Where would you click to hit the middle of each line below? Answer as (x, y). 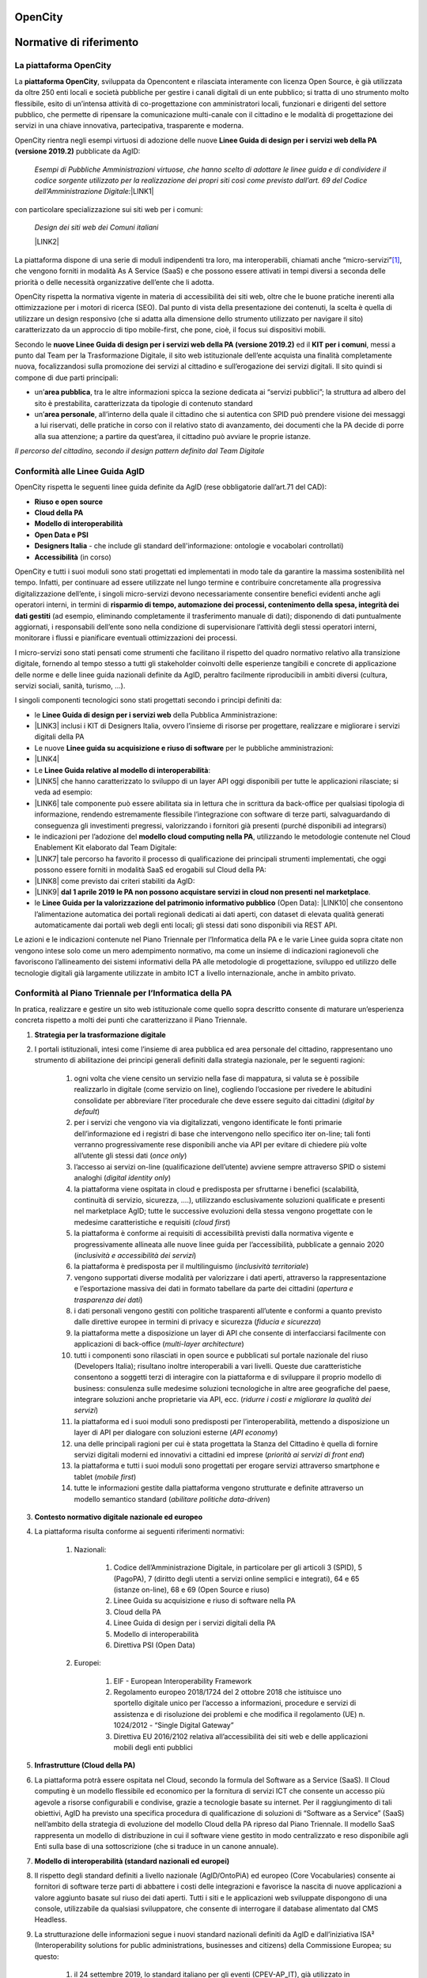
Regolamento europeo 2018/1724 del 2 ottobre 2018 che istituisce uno (227, 1692)
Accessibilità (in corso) (73, 557)
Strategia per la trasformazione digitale (100, 1034)
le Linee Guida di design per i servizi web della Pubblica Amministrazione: (156, 714)
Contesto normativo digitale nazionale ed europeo (119, 1517)
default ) (87, 1111)
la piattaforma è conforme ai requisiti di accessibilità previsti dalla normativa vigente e (214, 1233)
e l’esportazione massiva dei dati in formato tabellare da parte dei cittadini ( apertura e (213, 1289)
